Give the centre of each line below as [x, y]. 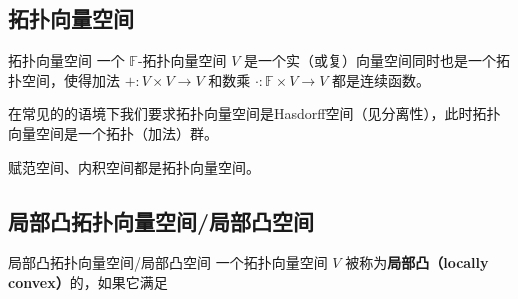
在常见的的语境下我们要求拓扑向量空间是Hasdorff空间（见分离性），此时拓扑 [254, 113]
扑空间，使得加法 [64, 79]
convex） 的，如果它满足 [88, 281]
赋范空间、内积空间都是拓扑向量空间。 [134, 166]
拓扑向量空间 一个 [66, 60]
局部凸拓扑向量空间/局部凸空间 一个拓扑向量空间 [168, 262]
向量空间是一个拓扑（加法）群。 [113, 132]
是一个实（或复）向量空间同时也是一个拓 [377, 60]
